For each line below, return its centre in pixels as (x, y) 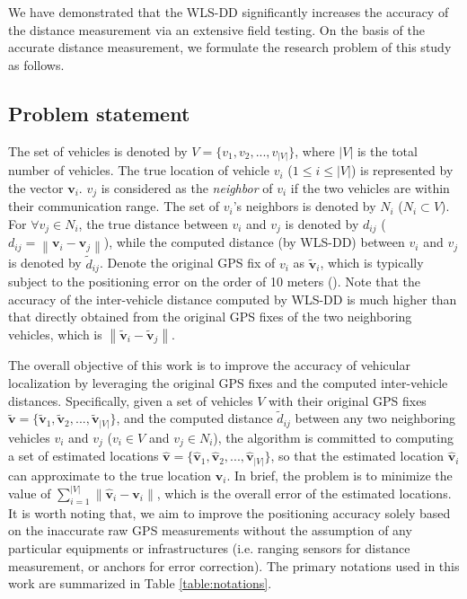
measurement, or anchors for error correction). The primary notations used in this (234, 565)
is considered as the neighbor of (187, 187)
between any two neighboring (375, 418)
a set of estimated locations (84, 456)
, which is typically (372, 263)
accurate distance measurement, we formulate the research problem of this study (230, 47)
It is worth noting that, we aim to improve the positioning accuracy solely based (229, 512)
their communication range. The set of (114, 206)
